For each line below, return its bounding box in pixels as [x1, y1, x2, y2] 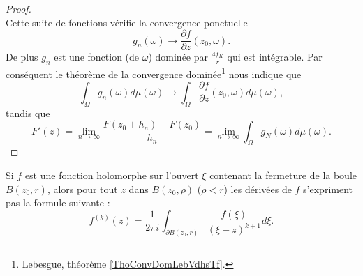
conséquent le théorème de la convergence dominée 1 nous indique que [6, 65, 302, 81]
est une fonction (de [54, 49, 140, 64]
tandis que [6, 105, 50, 120]
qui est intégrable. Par [227, 49, 323, 64]
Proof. [6, 1, 31, 15]
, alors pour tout [47, 181, 118, 196]
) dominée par [148, 49, 209, 64]
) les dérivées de [223, 181, 292, 196]
